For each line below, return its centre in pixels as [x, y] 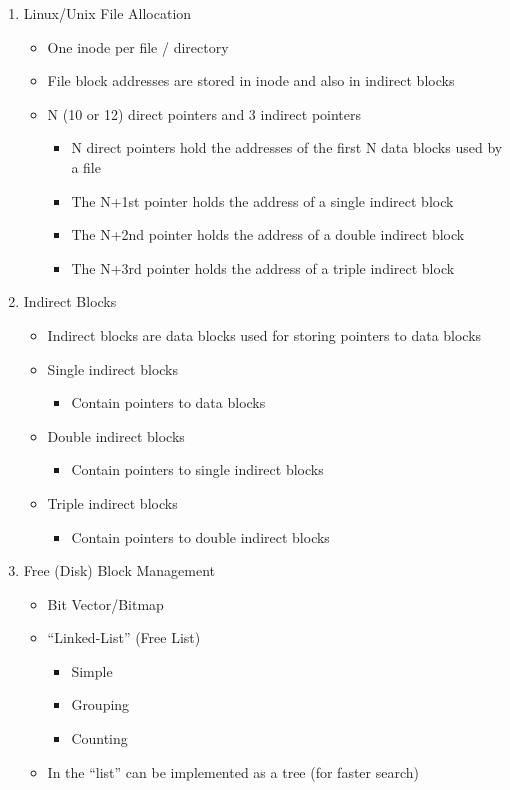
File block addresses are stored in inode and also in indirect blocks [251, 80]
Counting [99, 738]
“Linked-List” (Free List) [124, 637]
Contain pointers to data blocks [168, 402]
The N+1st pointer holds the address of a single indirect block [262, 200]
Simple [92, 670]
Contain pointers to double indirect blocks [200, 536]
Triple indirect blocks [112, 502]
